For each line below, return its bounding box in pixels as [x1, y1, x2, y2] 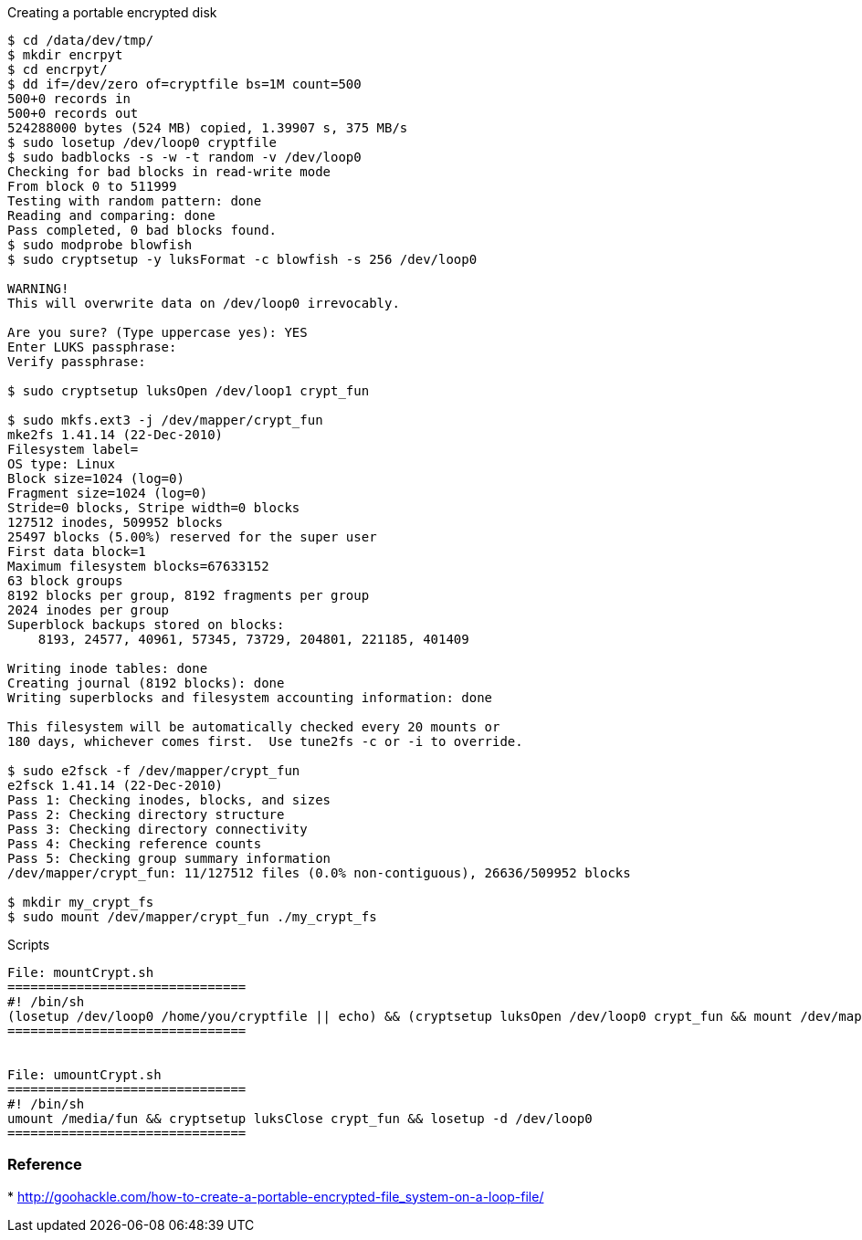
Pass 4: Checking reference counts [7, 836, 262, 851]
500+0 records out [7, 106, 139, 121]
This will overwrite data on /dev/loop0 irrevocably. [7, 296, 400, 310]
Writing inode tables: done [7, 661, 208, 676]
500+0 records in [7, 91, 131, 106]
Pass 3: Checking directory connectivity [7, 822, 308, 836]
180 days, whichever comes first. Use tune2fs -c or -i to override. [7, 734, 523, 749]
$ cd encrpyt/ [7, 62, 108, 77]
